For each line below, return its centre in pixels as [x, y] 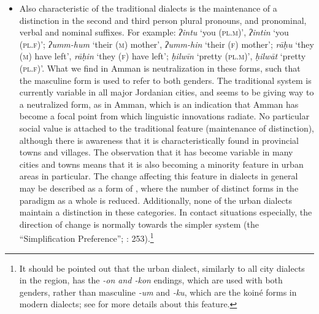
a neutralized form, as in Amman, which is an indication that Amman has [159, 104]
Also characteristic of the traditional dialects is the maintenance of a [148, 8]
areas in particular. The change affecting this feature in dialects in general [159, 176]
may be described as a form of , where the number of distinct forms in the [159, 188]
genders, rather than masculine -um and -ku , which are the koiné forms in [158, 292]
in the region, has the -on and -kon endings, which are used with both [151, 280]
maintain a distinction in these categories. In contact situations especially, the [166, 212]
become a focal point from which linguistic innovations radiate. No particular [164, 116]
